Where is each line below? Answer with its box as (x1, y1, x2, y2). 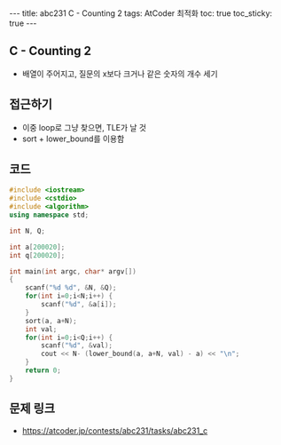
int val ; (25, 324, 58, 334)
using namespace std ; (9, 211, 90, 219)
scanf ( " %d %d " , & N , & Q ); (25, 283, 117, 292)
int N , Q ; (9, 226, 46, 235)
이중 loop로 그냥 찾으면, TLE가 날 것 (21, 122, 147, 132)
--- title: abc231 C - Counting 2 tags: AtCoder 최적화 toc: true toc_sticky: (9, 8, 273, 19)
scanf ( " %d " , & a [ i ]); (41, 300, 117, 309)
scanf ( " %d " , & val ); (41, 341, 113, 350)
